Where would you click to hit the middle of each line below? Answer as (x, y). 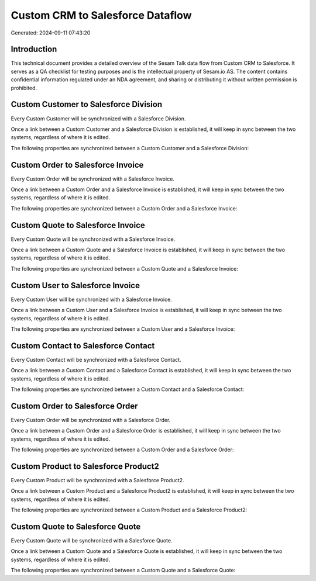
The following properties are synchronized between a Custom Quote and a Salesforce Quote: (123, 570)
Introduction (34, 49)
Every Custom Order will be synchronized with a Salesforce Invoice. (93, 179)
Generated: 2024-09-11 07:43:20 (51, 33)
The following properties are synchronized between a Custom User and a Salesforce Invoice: (123, 329)
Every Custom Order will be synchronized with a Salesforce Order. (91, 420)
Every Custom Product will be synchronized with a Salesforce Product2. (97, 480)
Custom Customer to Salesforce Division (87, 104)
